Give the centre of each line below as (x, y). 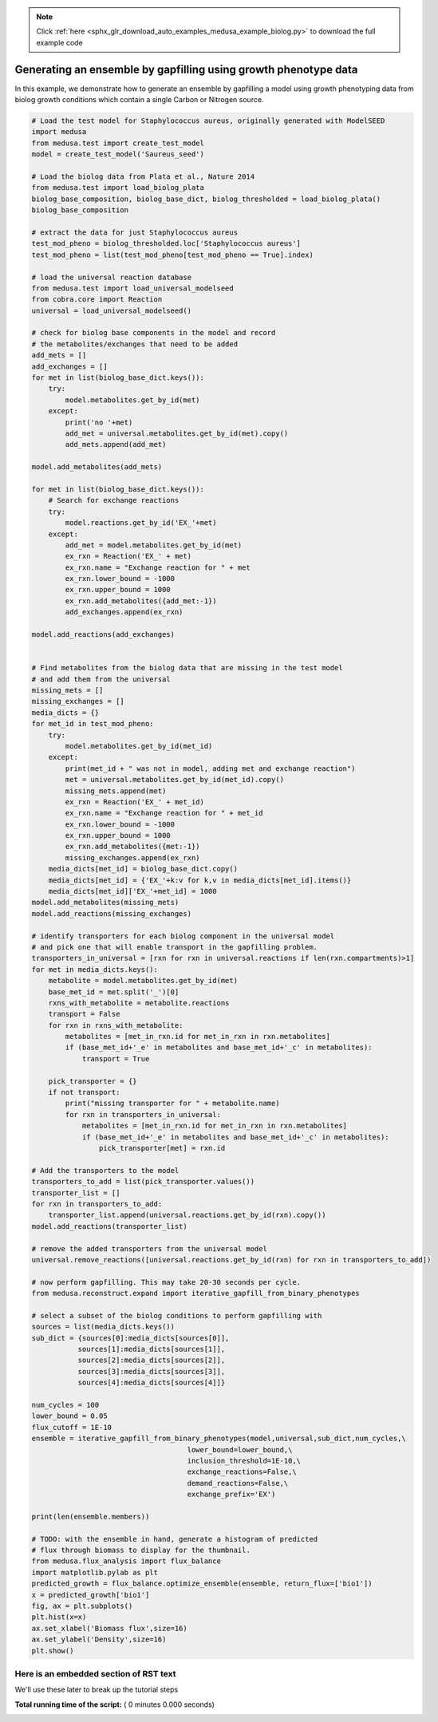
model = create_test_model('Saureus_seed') (118, 154)
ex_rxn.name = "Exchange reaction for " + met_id (164, 813)
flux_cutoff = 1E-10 (71, 1427)
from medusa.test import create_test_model (118, 143)
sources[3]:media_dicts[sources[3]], (152, 1371)
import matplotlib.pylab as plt (95, 1572)
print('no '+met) (99, 422)
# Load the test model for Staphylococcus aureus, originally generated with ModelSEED (208, 121)
